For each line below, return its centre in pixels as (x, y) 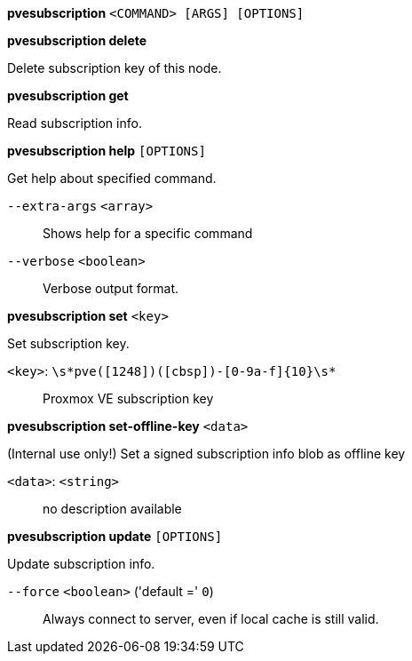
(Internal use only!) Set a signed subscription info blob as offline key (206, 454)
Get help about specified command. (112, 178)
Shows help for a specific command (148, 233)
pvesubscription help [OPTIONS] (107, 151)
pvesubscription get (68, 96)
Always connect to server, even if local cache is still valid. (211, 619)
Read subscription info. (75, 123)
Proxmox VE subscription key (128, 398)
